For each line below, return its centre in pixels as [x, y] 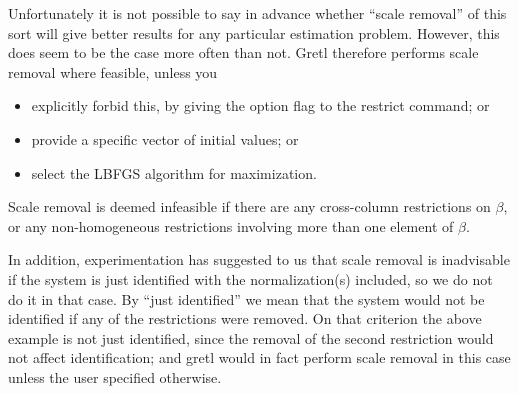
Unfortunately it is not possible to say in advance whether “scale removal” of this [257, 13]
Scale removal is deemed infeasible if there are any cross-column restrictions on [249, 206]
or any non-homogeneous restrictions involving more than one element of [231, 225]
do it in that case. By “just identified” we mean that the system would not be [246, 298]
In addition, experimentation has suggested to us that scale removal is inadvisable [259, 259]
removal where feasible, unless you [113, 71]
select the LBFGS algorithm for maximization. [174, 172]
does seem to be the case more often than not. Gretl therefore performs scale [243, 52]
